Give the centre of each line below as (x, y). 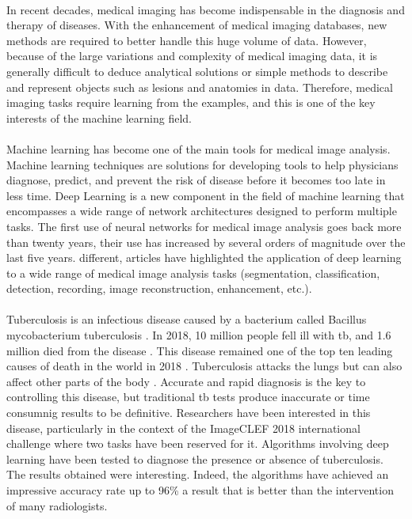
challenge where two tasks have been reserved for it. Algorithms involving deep (198, 443)
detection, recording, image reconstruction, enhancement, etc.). (159, 288)
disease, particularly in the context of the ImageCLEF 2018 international (183, 428)
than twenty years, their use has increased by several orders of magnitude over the (206, 242)
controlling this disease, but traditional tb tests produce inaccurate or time (188, 397)
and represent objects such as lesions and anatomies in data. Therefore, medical (200, 87)
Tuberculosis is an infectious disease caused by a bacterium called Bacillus (187, 319)
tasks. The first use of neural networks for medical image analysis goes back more (204, 226)
